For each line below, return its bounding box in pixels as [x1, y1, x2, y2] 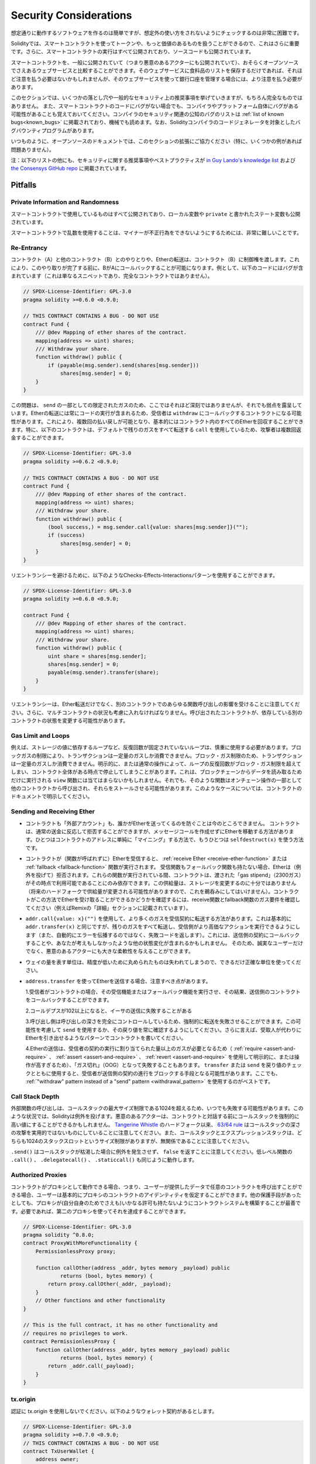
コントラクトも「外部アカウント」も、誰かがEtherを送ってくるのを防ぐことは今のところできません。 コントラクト [25, 820, 301, 827]
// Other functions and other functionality [35, 1297, 166, 1304]
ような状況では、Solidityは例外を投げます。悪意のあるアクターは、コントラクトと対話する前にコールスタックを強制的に [11, 1113, 300, 1120]
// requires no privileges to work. [23, 1330, 129, 1336]
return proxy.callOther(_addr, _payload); [47, 1281, 172, 1288]
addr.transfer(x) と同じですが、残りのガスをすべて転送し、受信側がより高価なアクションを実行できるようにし [25, 923, 301, 931]
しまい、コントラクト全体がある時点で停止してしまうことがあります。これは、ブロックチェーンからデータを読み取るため [11, 768, 303, 775]
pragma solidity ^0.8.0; [23, 1232, 95, 1239]
